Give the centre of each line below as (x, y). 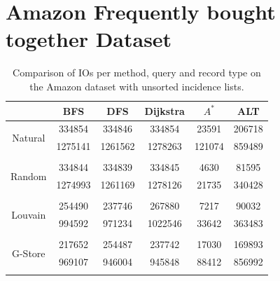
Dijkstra (164, 110)
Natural (29, 137)
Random (29, 176)
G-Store (28, 253)
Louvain (29, 214)
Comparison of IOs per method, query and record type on (137, 73)
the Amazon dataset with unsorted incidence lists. (137, 86)
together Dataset (89, 39)
